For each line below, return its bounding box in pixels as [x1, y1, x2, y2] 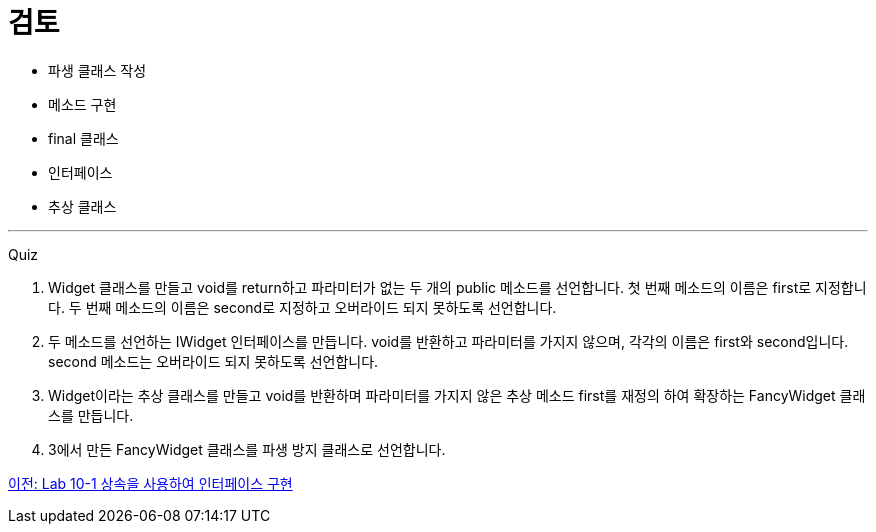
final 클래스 [48, 129, 119, 147]
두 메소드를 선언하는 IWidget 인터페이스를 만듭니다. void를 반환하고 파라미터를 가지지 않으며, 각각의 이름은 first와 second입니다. [48, 332, 849, 350]
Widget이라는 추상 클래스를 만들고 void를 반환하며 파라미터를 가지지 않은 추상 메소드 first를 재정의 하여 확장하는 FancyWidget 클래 [48, 386, 866, 404]
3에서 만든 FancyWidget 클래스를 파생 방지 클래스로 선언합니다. [48, 440, 446, 458]
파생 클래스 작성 [48, 61, 147, 79]
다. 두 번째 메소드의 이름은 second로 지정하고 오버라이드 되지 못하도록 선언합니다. [48, 298, 557, 316]
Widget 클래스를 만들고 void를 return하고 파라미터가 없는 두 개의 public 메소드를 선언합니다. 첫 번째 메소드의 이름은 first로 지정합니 [48, 278, 867, 296]
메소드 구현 [48, 95, 117, 113]
